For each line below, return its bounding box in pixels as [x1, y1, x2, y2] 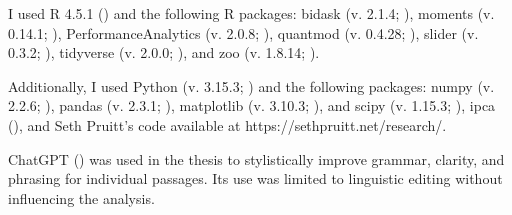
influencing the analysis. [8, 187, 155, 208]
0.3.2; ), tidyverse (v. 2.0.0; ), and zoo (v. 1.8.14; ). [8, 42, 320, 63]
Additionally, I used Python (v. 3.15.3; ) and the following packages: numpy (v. [8, 75, 495, 96]
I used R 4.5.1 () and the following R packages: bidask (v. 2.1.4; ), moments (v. [8, 3, 495, 23]
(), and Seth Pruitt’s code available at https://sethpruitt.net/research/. [8, 114, 447, 135]
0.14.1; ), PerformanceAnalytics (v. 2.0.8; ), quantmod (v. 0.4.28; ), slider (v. [8, 22, 479, 43]
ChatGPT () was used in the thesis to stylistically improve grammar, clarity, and [8, 148, 505, 169]
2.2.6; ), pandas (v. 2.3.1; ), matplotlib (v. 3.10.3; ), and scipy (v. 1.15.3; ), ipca [8, 95, 496, 116]
